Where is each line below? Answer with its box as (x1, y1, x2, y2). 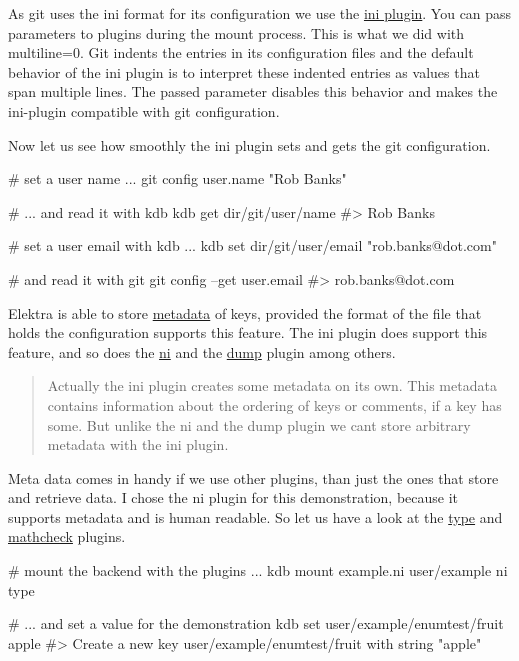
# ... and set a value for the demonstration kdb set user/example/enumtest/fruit (8, 613, 504, 634)
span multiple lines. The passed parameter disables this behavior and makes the (8, 81, 498, 102)
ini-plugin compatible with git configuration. (8, 100, 280, 121)
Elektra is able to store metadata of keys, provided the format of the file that (8, 302, 482, 323)
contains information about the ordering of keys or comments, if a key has (47, 394, 502, 415)
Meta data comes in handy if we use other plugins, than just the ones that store (8, 467, 499, 488)
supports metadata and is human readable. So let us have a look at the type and (8, 506, 503, 527)
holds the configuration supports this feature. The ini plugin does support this (8, 322, 488, 343)
